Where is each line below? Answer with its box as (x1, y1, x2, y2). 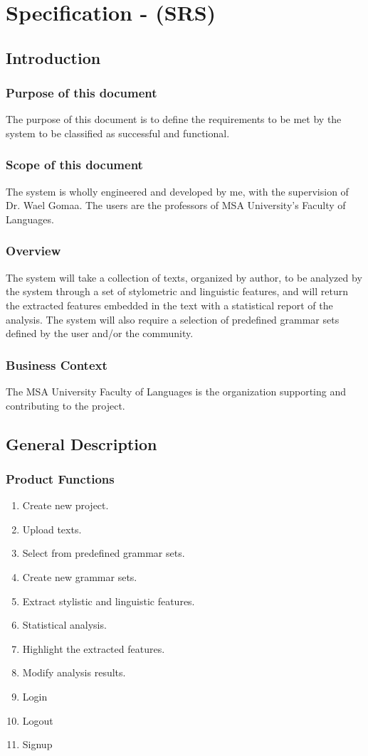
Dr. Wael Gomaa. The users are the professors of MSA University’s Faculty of (6, 198, 346, 213)
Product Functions (6, 469, 115, 487)
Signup (22, 737, 53, 752)
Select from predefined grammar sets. (22, 545, 185, 560)
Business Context (6, 356, 107, 373)
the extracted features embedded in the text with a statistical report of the (6, 297, 333, 312)
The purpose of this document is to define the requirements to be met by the (6, 112, 342, 127)
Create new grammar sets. (22, 569, 137, 584)
